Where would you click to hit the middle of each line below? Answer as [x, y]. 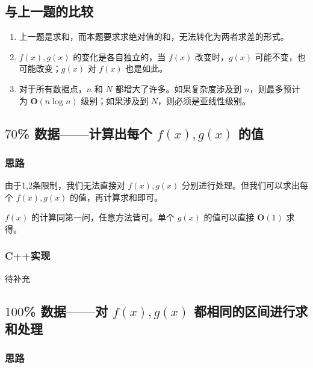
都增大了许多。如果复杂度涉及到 [178, 88]
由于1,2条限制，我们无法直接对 [65, 185]
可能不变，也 [280, 56]
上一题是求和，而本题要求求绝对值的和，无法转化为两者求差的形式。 [154, 36]
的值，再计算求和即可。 [116, 197]
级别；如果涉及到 [115, 100]
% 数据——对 [66, 310]
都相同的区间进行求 [251, 310]
